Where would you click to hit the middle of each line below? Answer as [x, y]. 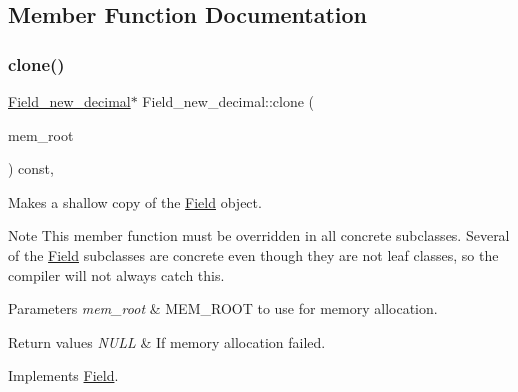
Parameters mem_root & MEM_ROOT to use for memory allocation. [223, 308]
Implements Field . [63, 375]
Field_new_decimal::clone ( [228, 101]
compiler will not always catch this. [116, 274]
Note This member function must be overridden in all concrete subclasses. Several [259, 235]
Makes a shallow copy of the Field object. [135, 201]
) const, [31, 168]
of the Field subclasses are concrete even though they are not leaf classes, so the [253, 254]
